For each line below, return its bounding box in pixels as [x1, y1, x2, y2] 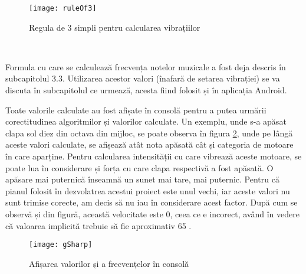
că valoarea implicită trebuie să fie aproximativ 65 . [5, 219, 192, 231]
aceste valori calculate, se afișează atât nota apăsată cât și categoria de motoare [5, 138, 294, 151]
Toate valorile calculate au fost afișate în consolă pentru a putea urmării [5, 103, 266, 116]
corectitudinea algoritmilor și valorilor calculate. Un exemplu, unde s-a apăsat [5, 115, 287, 128]
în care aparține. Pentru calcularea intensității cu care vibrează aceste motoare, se [5, 150, 302, 162]
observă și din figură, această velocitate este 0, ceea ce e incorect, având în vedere [5, 207, 300, 220]
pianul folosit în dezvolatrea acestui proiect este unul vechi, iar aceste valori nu [5, 184, 290, 197]
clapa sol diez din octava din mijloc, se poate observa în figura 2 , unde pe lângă [5, 126, 293, 139]
